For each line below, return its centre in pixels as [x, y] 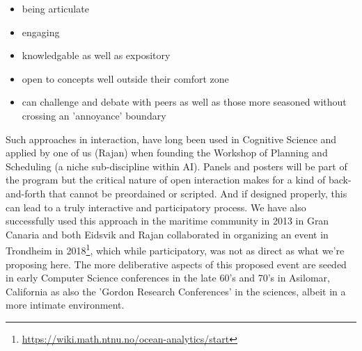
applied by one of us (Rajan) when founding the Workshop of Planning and [167, 153]
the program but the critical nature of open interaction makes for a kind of [166, 180]
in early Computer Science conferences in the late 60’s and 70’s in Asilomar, [168, 278]
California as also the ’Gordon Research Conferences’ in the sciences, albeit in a [176, 291]
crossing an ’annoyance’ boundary [94, 115]
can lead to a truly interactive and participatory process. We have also [156, 207]
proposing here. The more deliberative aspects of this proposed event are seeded [176, 264]
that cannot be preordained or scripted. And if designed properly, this [198, 193]
